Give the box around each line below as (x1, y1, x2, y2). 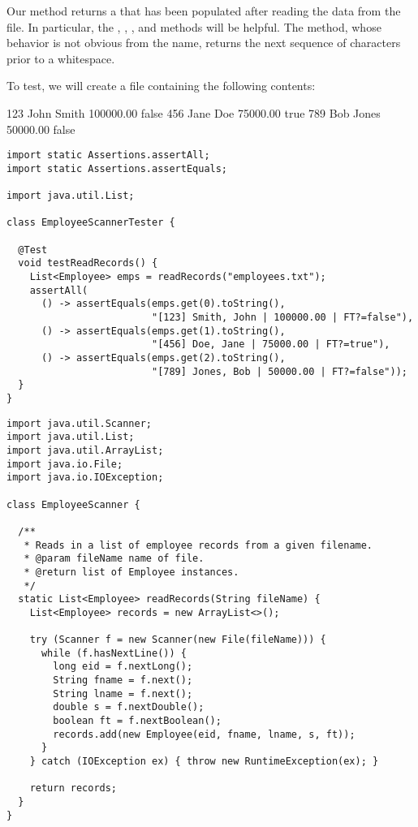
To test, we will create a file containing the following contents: (6, 77, 316, 94)
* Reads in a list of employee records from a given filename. (24, 539, 373, 551)
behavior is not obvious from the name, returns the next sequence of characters (6, 34, 401, 51)
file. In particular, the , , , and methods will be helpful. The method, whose (6, 18, 381, 35)
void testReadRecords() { (18, 257, 158, 269)
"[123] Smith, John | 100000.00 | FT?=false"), (151, 312, 414, 324)
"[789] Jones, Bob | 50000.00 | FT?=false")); (151, 365, 407, 377)
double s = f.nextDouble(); (53, 701, 205, 713)
